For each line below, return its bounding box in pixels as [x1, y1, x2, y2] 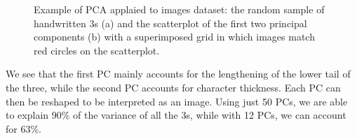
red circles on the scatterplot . [34, 43, 160, 57]
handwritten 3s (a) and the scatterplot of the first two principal [34, 15, 307, 30]
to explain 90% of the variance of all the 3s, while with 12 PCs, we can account [6, 108, 346, 122]
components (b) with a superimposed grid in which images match [34, 29, 315, 44]
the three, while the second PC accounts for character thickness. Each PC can [6, 80, 341, 94]
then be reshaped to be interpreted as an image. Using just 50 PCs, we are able [6, 94, 348, 108]
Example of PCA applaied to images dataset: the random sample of [34, 2, 325, 16]
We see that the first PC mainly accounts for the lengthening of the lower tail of [6, 66, 351, 81]
